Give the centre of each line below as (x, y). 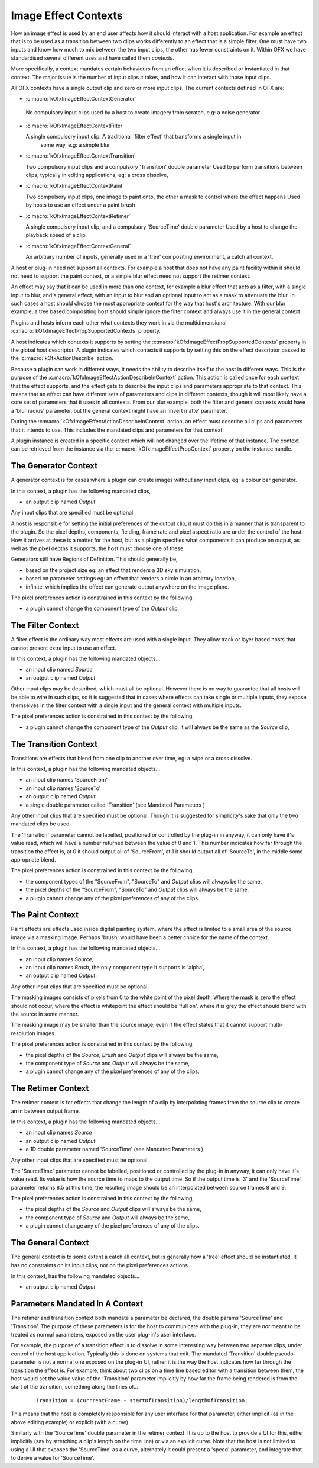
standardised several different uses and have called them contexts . (92, 58)
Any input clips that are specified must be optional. (73, 513)
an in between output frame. (45, 1111)
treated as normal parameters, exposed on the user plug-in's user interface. (103, 1335)
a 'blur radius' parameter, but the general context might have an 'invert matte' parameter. (119, 410)
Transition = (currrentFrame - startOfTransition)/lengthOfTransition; (142, 1400)
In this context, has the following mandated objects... (75, 1276)
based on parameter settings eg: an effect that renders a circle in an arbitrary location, (131, 579)
